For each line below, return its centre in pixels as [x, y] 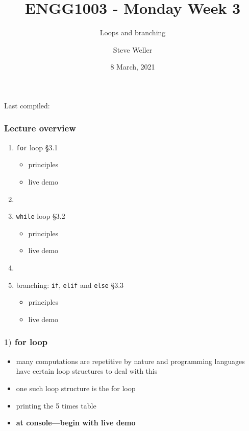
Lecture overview [40, 128]
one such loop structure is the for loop [76, 388]
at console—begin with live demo [76, 423]
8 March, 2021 [133, 67]
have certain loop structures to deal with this [87, 371]
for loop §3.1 [37, 147]
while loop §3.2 [41, 216]
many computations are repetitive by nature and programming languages [130, 361]
